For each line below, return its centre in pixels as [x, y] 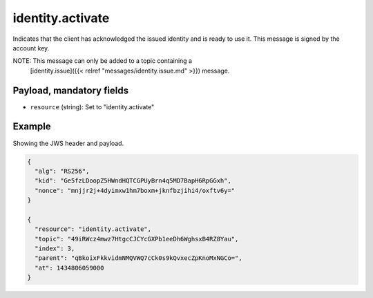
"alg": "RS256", [62, 171]
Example [32, 127]
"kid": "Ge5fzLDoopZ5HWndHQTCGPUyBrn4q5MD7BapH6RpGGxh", [133, 181]
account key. [31, 48]
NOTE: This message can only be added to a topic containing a [103, 61]
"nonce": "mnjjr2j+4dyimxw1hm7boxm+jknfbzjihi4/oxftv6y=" [135, 190]
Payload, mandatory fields [71, 90]
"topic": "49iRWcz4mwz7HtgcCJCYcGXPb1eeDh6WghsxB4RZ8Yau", [137, 239]
